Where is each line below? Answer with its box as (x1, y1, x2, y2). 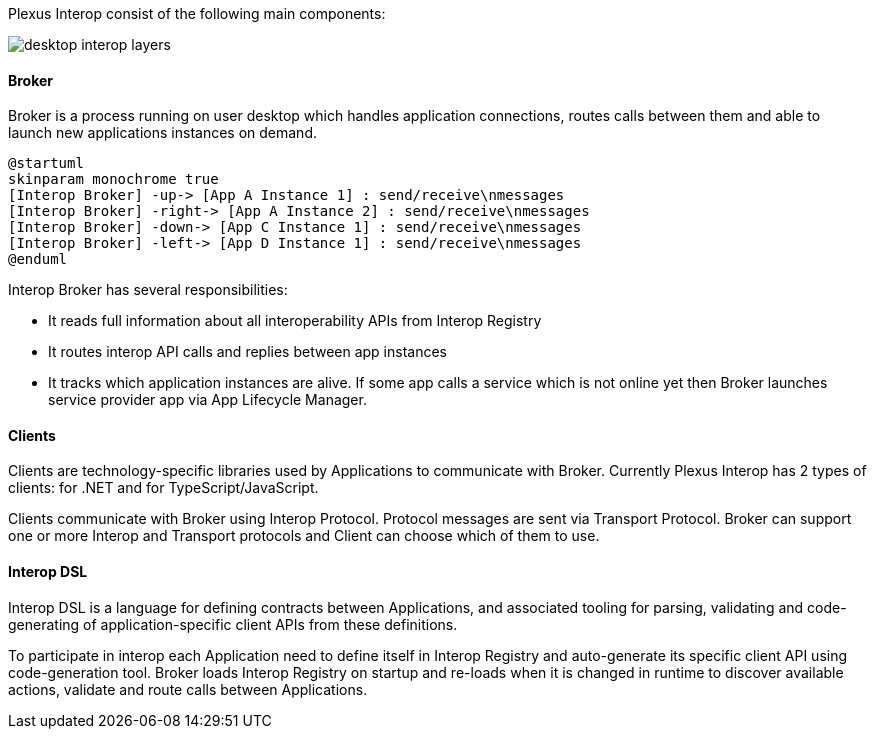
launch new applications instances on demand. (8, 124, 317, 142)
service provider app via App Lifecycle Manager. (48, 391, 367, 409)
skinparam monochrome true (8, 171, 219, 188)
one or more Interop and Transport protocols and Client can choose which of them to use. (8, 527, 600, 545)
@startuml (8, 155, 84, 172)
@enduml (8, 251, 68, 268)
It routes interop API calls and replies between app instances (48, 343, 448, 361)
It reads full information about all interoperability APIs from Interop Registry (48, 312, 542, 330)
